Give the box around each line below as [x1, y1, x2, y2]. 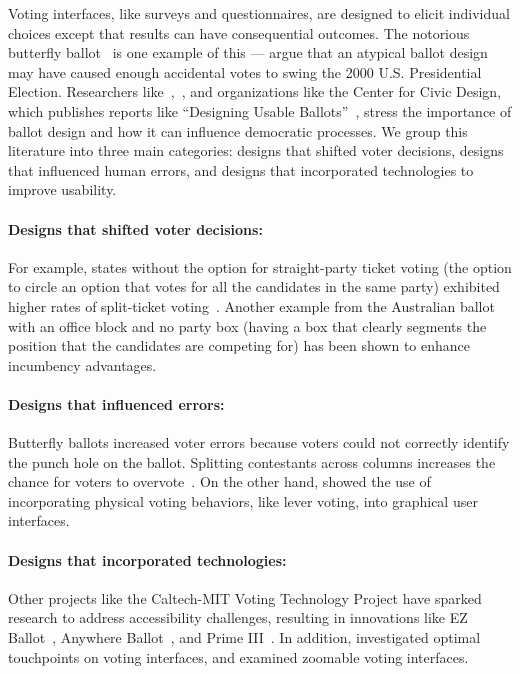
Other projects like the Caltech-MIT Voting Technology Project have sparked [8, 587, 482, 608]
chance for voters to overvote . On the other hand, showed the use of [8, 471, 431, 492]
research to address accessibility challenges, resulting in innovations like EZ [8, 607, 468, 628]
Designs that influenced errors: [8, 393, 225, 414]
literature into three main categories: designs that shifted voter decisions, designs [8, 140, 504, 161]
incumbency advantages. [8, 354, 157, 375]
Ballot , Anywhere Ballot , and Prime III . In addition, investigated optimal [8, 627, 481, 648]
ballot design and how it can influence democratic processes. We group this [8, 120, 468, 141]
